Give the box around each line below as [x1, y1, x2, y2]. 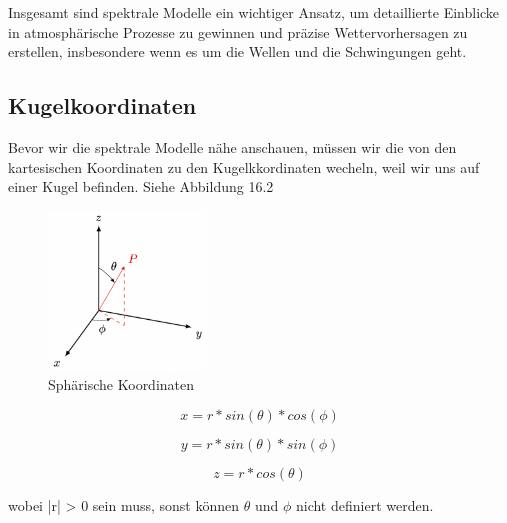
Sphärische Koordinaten [48, 374, 195, 395]
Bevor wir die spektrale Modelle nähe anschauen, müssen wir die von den [8, 136, 457, 157]
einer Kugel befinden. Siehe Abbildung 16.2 [8, 176, 274, 197]
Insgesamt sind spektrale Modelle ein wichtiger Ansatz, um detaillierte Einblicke [8, 2, 500, 22]
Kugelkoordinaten [8, 90, 197, 121]
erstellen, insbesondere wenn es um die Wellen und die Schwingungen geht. [8, 41, 467, 62]
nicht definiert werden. [295, 494, 434, 515]
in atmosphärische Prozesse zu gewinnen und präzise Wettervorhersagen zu [8, 21, 468, 42]
